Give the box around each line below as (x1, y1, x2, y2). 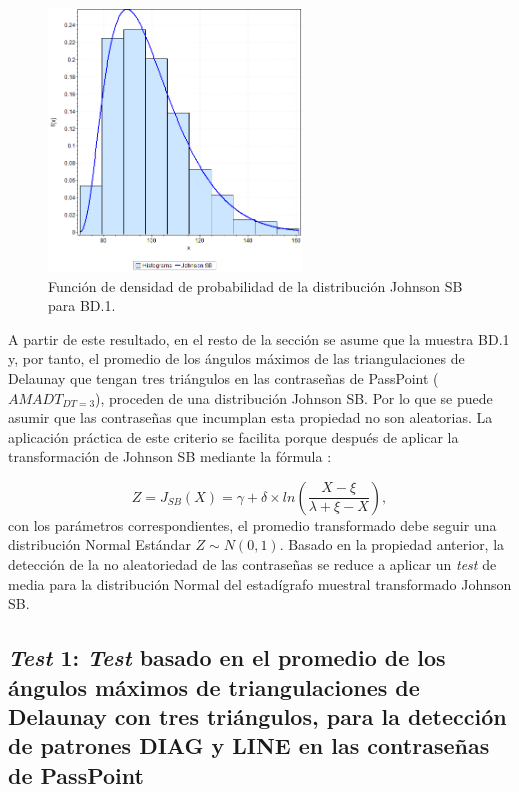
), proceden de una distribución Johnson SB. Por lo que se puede (95, 387, 493, 408)
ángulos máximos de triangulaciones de (8, 671, 420, 702)
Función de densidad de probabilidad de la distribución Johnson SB (48, 275, 463, 296)
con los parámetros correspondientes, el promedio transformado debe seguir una (8, 514, 497, 535)
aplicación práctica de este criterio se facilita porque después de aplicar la (8, 426, 459, 447)
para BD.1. (48, 295, 116, 316)
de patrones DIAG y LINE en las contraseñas (8, 730, 490, 761)
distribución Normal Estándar (8, 534, 191, 555)
